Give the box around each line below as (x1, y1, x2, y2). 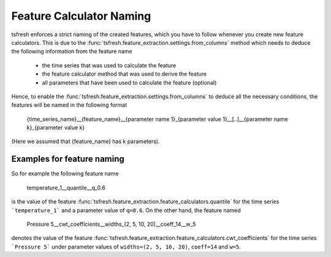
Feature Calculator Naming (11, 9, 151, 23)
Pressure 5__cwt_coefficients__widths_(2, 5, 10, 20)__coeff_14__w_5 (26, 220, 196, 228)
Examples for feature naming (11, 154, 125, 164)
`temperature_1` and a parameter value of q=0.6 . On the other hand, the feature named (11, 206, 242, 214)
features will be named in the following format (11, 101, 127, 109)
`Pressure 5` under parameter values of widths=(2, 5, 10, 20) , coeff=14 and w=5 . (11, 243, 242, 250)
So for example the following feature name (11, 170, 119, 177)
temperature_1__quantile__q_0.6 (26, 184, 105, 191)
